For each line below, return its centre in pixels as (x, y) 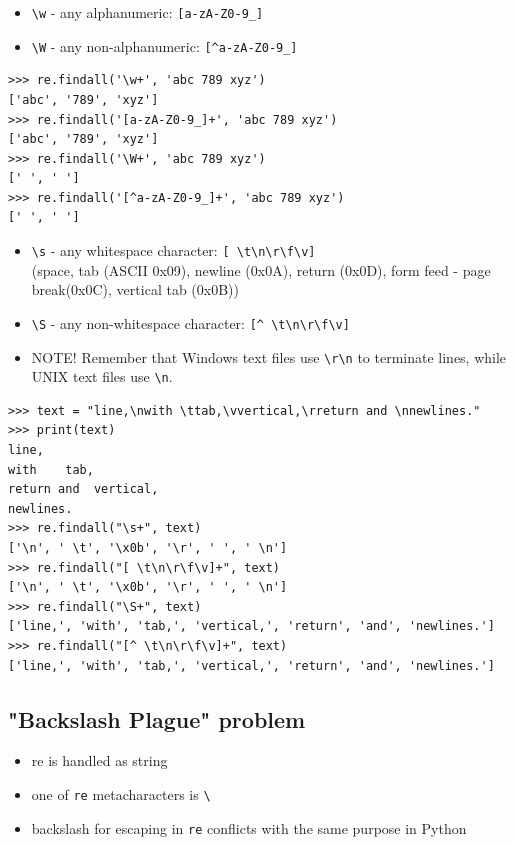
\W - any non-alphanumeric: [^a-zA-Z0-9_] (164, 45)
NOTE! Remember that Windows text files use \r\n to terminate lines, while (269, 356)
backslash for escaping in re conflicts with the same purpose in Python (249, 827)
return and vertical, (83, 489)
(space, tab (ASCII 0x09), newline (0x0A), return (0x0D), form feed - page (261, 269)
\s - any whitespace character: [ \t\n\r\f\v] (173, 250)
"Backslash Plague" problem (157, 718)
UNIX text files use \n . (102, 376)
